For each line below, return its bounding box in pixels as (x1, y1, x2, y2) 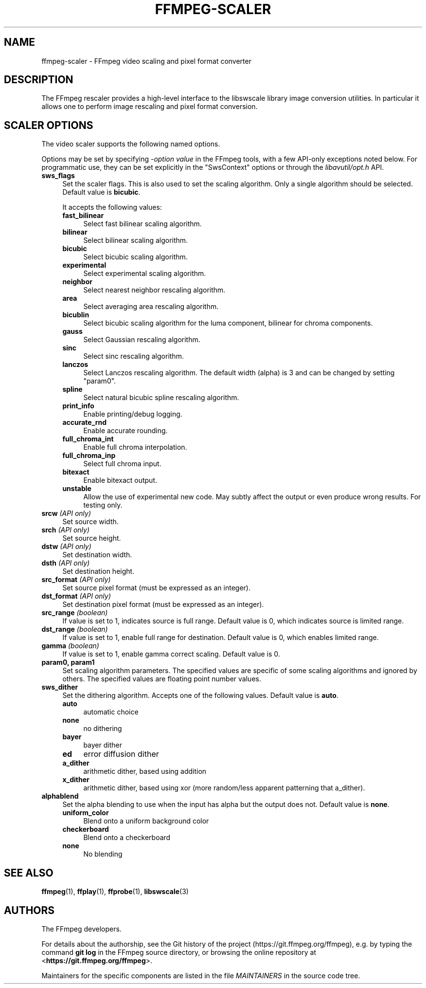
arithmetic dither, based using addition (83, 767, 207, 776)
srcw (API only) (41, 509, 91, 518)
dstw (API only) (41, 542, 91, 551)
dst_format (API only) (41, 592, 111, 601)
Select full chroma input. (83, 459, 161, 468)
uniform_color (62, 808, 109, 817)
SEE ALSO (4, 866, 53, 879)
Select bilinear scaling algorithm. (83, 236, 188, 245)
